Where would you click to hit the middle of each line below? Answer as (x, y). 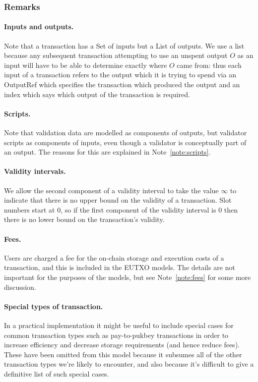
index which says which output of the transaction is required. (97, 94)
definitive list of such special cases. (57, 373)
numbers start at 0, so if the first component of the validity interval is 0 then (121, 209)
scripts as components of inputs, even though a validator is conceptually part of (125, 142)
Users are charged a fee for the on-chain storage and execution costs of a (114, 257)
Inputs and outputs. (39, 27)
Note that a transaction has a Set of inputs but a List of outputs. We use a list (124, 45)
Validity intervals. (35, 171)
